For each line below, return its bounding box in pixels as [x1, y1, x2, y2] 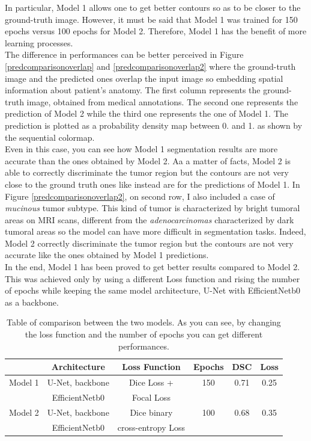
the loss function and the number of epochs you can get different [25, 328, 263, 341]
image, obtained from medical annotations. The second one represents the [26, 95, 298, 108]
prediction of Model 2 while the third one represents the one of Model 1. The [5, 107, 289, 120]
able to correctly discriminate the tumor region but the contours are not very [5, 166, 289, 179]
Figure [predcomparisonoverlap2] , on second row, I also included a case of [5, 190, 275, 202]
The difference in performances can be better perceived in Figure [5, 48, 244, 61]
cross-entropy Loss [117, 421, 186, 433]
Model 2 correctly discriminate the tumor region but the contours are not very [5, 236, 294, 249]
